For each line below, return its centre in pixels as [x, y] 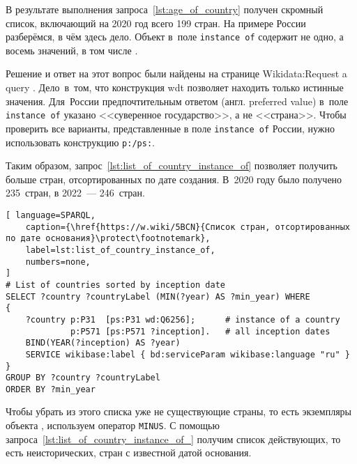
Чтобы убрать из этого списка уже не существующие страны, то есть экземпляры [178, 411]
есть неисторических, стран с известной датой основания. [129, 453]
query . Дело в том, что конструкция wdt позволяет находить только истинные [175, 87]
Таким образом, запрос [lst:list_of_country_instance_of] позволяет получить [172, 165]
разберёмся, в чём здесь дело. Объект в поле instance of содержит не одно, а [175, 37]
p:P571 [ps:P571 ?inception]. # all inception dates [200, 331]
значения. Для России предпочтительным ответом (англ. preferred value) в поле [177, 101]
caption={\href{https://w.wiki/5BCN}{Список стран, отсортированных [188, 227]
